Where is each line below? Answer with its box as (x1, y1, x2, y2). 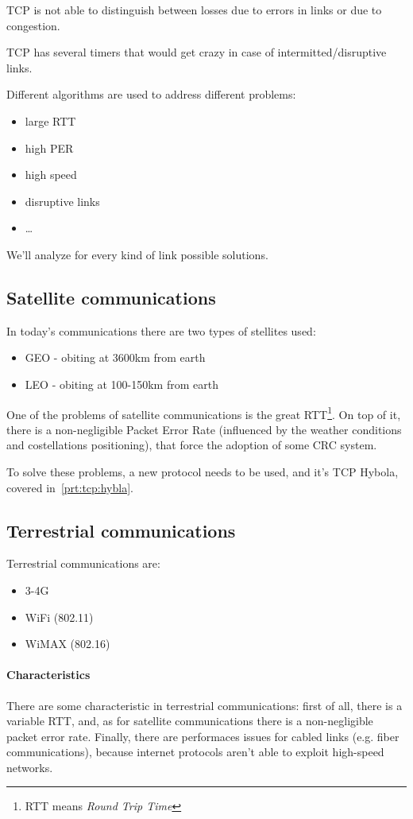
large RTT (25, 112, 76, 129)
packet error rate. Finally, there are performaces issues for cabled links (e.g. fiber (6, 728, 399, 744)
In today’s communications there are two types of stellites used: (6, 322, 316, 339)
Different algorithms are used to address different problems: (6, 86, 296, 103)
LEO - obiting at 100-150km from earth (25, 375, 218, 392)
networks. (6, 759, 53, 775)
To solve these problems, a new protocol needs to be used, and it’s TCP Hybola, (6, 463, 399, 479)
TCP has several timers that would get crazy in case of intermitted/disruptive (6, 44, 387, 60)
